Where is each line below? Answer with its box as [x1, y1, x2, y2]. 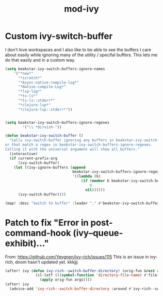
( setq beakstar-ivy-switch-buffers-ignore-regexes [5, 120, 110, 125]
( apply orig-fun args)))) [39, 278, 92, 282]
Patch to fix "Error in [5, 217, 89, 228]
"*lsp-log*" [17, 89, 42, 94]
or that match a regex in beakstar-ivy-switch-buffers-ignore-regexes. [5, 142, 153, 148]
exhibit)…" [5, 238, 49, 248]
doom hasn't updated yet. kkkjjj [15, 259, 78, 265]
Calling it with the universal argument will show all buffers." [5, 147, 140, 152]
